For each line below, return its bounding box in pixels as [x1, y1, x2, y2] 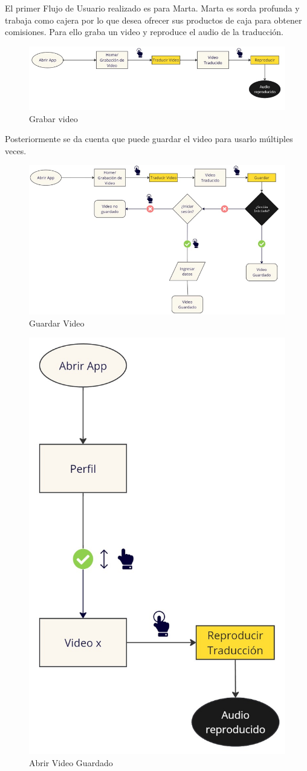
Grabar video [29, 112, 78, 125]
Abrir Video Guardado [29, 756, 113, 769]
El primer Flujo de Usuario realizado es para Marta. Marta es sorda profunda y [5, 2, 300, 14]
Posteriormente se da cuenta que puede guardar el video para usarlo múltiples [5, 132, 293, 145]
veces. [5, 144, 27, 157]
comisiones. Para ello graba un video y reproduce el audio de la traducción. [5, 25, 284, 38]
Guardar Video [29, 316, 85, 329]
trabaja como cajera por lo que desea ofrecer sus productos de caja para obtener [5, 13, 302, 26]
